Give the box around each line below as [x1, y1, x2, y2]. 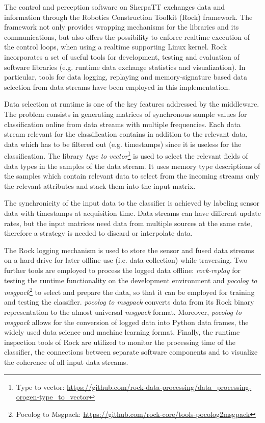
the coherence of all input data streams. [4, 356, 128, 367]
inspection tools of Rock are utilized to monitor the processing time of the [4, 336, 236, 347]
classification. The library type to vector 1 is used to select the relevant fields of [4, 149, 248, 161]
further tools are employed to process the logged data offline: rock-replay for [4, 264, 241, 275]
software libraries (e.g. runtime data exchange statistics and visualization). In [4, 61, 246, 72]
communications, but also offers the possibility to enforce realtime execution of [4, 31, 250, 42]
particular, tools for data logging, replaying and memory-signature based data [4, 71, 247, 82]
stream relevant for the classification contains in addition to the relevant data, [4, 129, 248, 139]
